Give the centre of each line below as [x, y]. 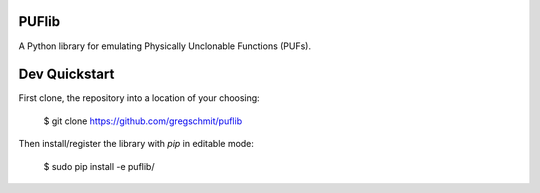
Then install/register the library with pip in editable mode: [136, 144]
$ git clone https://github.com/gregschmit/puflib [143, 121]
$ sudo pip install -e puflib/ [99, 166]
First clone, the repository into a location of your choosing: [139, 98]
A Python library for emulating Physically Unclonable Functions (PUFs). [165, 46]
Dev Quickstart [66, 74]
